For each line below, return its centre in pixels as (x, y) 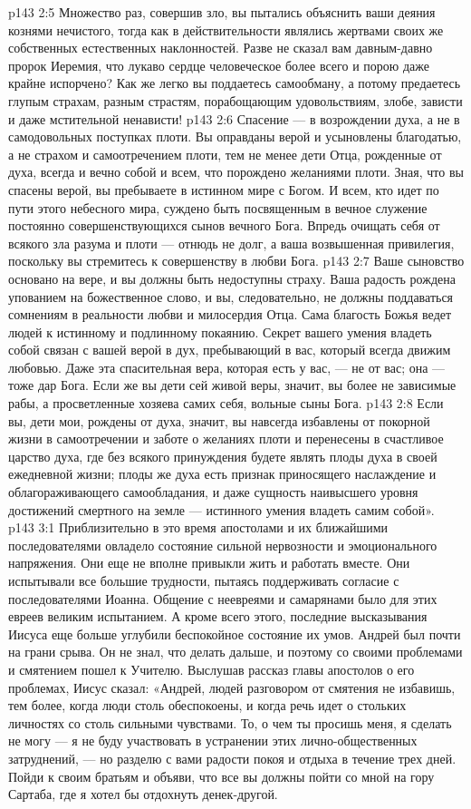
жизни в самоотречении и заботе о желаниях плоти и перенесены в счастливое (226, 439)
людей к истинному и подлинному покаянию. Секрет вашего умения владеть (220, 331)
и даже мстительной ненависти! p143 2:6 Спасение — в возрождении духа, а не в (234, 118)
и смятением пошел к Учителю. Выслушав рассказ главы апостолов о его (211, 669)
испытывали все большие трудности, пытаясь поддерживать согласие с (204, 580)
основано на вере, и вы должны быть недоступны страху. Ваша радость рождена (232, 278)
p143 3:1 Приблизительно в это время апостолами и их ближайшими (198, 527)
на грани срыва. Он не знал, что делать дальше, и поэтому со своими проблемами (235, 652)
